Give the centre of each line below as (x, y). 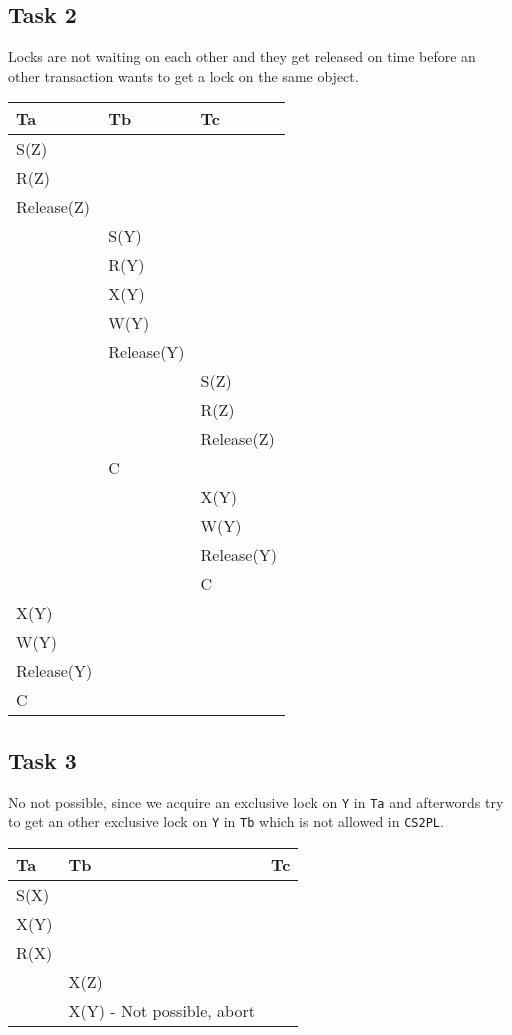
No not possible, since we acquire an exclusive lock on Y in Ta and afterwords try (256, 801)
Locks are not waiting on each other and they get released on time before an (242, 56)
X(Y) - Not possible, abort (161, 1010)
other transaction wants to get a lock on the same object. (183, 75)
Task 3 (42, 759)
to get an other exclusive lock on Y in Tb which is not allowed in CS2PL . (226, 821)
